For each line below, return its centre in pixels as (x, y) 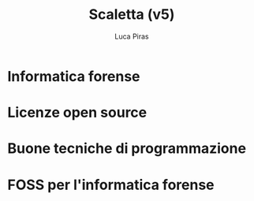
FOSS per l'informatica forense (111, 185)
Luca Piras (132, 36)
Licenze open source (77, 113)
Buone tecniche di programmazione (127, 149)
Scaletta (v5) (132, 15)
